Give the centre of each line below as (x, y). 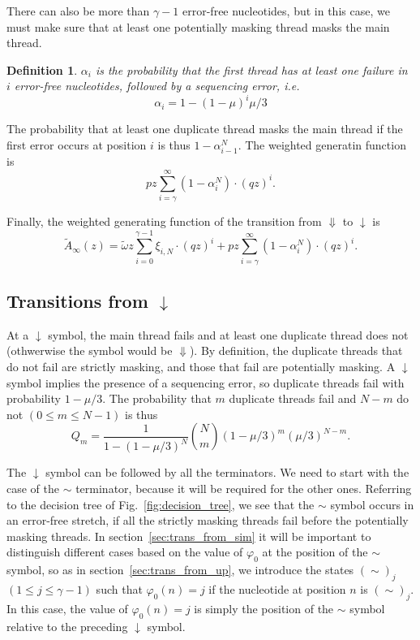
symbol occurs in (372, 504)
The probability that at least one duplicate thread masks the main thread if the (205, 129)
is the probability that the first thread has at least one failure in (251, 69)
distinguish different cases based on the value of (125, 552)
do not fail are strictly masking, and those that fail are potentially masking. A (201, 367)
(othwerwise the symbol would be (90, 350)
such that (119, 588)
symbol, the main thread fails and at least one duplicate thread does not (228, 334)
